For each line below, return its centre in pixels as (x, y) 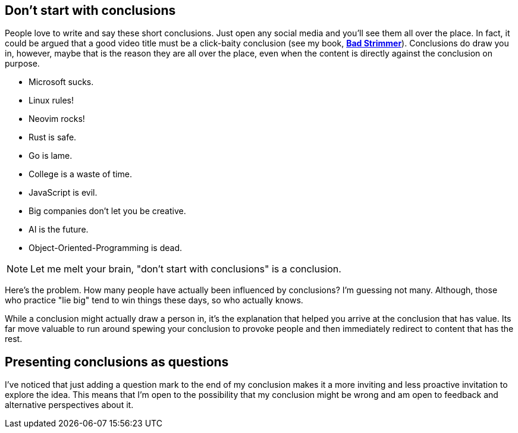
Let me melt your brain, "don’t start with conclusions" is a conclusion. (186, 269)
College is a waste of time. (80, 174)
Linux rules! (51, 101)
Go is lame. (51, 156)
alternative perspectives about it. (69, 405)
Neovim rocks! (57, 119)
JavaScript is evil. (63, 193)
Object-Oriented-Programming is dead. (105, 248)
